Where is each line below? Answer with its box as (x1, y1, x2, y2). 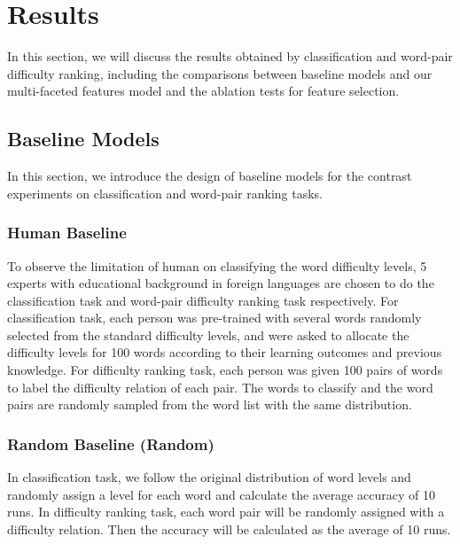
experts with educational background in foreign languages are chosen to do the (7, 274, 434, 292)
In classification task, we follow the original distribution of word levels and (7, 468, 411, 486)
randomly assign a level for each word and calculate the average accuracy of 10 (7, 485, 435, 503)
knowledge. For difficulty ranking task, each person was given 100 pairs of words (7, 361, 443, 379)
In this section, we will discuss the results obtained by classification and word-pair (7, 47, 453, 66)
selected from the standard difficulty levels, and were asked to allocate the (7, 325, 409, 344)
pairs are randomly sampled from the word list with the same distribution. (7, 395, 412, 414)
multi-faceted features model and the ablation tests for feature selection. (7, 82, 400, 100)
